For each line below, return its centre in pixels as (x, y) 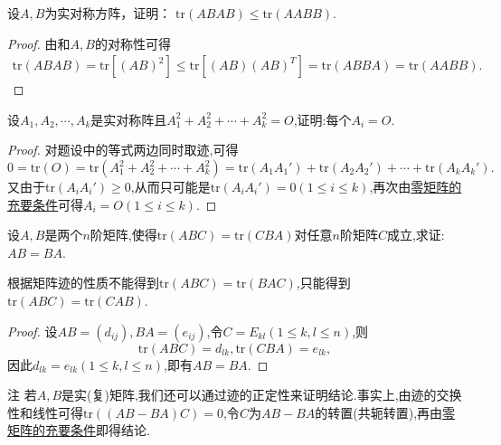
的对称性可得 (132, 43)
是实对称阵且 (129, 119)
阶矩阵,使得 (123, 235)
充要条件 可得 (45, 204)
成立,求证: (416, 235)
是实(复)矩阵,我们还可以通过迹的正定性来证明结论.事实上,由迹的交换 (262, 395)
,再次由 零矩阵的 (416, 186)
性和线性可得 (45, 412)
